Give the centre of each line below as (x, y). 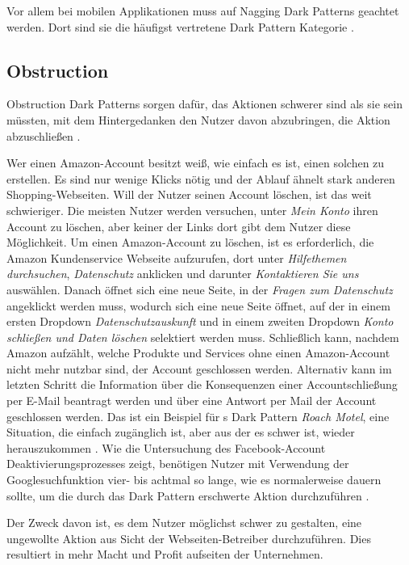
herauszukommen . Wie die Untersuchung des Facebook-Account (166, 447)
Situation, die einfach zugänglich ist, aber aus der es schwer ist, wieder (181, 432)
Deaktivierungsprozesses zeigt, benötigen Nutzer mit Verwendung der (178, 464)
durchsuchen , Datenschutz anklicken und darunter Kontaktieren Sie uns (183, 274)
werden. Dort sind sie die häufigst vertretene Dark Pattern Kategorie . (180, 26)
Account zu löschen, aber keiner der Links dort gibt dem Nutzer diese (179, 226)
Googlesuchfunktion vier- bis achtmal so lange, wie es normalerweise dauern (194, 480)
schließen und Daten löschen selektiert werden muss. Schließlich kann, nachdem (203, 337)
